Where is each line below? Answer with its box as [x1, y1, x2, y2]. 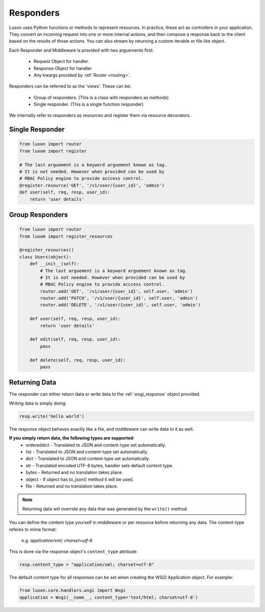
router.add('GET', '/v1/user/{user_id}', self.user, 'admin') [40, 288, 193, 294]
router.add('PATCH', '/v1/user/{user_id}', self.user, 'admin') [40, 295, 198, 301]
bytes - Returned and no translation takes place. [26, 470, 123, 475]
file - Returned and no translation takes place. [26, 483, 118, 489]
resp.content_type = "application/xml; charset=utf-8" [19, 562, 154, 567]
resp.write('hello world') [19, 413, 84, 419]
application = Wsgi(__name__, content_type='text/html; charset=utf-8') [19, 594, 198, 600]
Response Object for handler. [33, 65, 93, 71]
